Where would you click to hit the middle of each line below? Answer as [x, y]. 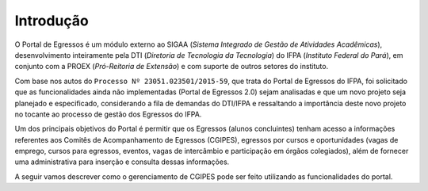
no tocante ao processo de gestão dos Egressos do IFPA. [108, 114]
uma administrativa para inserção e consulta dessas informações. [122, 162]
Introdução [52, 21]
